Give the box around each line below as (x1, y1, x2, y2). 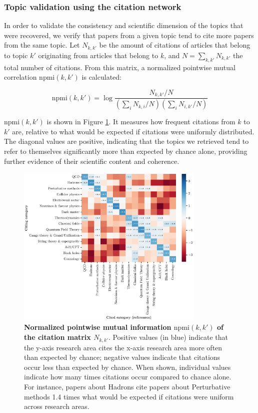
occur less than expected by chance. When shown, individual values (24, 361, 231, 372)
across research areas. (24, 401, 89, 411)
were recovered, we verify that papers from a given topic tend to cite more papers (4, 30, 254, 40)
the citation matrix (24, 332, 91, 342)
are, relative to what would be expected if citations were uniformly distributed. (12, 126, 254, 136)
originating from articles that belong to (38, 50, 158, 60)
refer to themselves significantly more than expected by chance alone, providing (4, 145, 247, 156)
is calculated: (81, 72, 121, 82)
